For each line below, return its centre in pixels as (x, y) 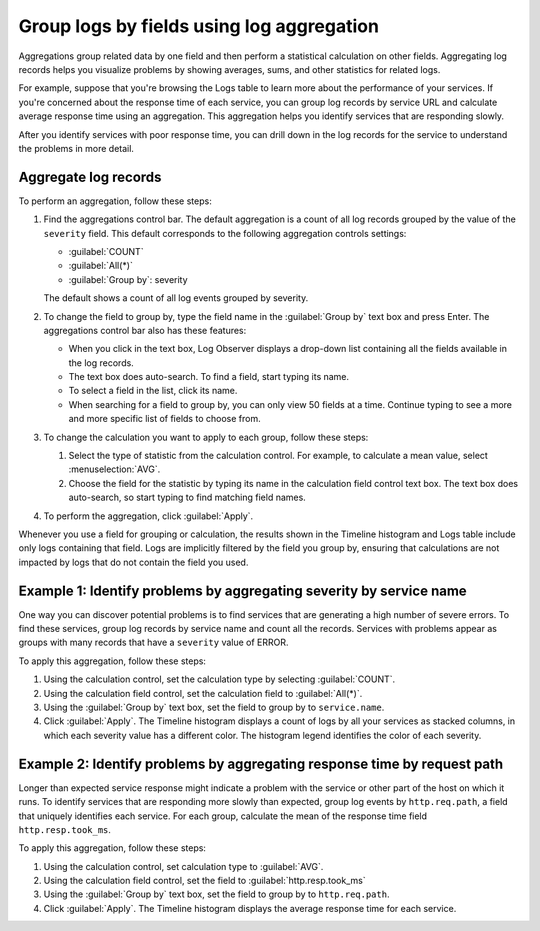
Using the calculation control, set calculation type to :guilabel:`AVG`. (183, 866)
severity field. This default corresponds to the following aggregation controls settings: (225, 233)
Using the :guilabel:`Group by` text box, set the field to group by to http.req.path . (216, 894)
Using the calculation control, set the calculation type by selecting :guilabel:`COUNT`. (219, 679)
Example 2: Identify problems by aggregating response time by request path (261, 763)
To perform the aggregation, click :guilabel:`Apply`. (148, 516)
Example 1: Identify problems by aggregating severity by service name (242, 590)
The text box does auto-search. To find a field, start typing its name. (209, 377)
